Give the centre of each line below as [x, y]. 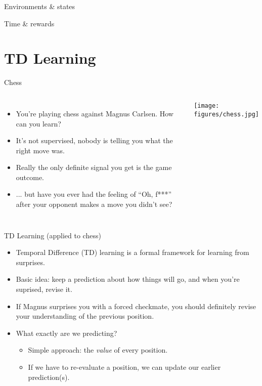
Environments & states [40, 6]
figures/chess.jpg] [226, 114]
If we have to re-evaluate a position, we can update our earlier [124, 367]
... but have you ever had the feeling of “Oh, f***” [94, 194]
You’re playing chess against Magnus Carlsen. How [95, 113]
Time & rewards [29, 23]
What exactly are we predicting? [67, 333]
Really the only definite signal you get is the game [94, 167]
